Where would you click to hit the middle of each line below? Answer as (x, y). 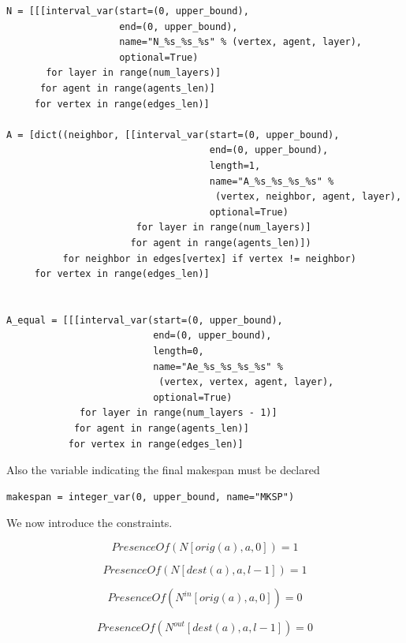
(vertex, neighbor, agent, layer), (308, 197)
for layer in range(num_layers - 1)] (179, 413)
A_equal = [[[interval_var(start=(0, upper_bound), (145, 320)
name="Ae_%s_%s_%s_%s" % (218, 366)
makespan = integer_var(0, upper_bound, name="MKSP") (151, 497)
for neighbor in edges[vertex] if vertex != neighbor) (209, 258)
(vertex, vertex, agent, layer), (246, 382)
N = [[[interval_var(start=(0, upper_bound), (128, 11)
